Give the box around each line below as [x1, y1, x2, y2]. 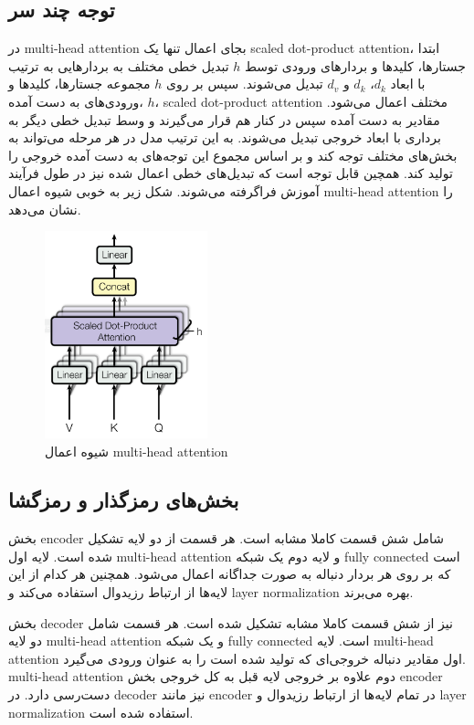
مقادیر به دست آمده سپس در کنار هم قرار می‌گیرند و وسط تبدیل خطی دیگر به [8, 110, 440, 129]
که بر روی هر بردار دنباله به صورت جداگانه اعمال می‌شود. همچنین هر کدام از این [8, 564, 451, 583]
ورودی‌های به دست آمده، [8, 91, 143, 110]
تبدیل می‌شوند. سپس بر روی [165, 74, 323, 93]
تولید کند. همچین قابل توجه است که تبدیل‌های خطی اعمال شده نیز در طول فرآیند [8, 163, 453, 183]
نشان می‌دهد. [8, 199, 81, 218]
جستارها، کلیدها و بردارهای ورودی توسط [245, 56, 466, 75]
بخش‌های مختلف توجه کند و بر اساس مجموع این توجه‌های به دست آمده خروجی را [8, 145, 458, 164]
